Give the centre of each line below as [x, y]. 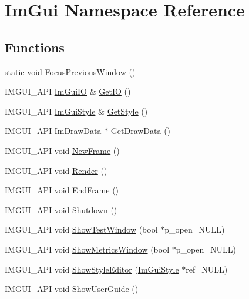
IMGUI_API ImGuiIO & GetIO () [68, 91]
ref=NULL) [207, 269]
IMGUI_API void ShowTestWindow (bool [81, 229]
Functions [35, 47]
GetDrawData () [141, 131]
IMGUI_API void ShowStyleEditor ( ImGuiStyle [92, 269]
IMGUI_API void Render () [56, 170]
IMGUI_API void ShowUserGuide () [72, 289]
